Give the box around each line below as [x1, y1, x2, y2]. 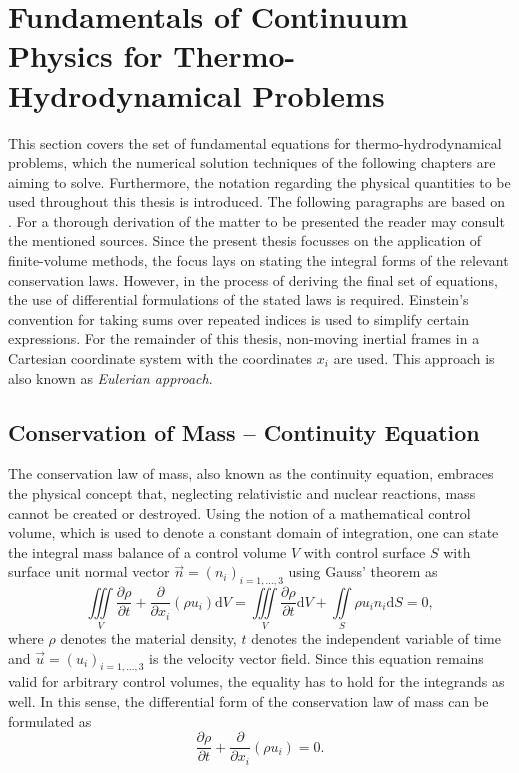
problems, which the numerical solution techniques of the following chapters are [8, 152, 496, 173]
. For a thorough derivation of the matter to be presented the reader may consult [8, 210, 505, 231]
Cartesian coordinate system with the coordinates [8, 348, 313, 369]
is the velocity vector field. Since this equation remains [149, 647, 484, 668]
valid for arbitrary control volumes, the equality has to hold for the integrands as [8, 671, 505, 692]
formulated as [8, 710, 92, 731]
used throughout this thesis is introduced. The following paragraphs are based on [8, 191, 505, 212]
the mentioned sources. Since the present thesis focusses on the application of [8, 230, 482, 251]
